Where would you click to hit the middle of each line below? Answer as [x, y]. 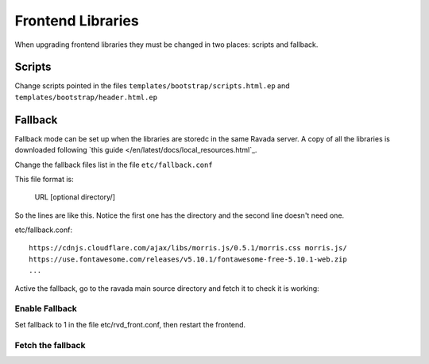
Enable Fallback [46, 308]
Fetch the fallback [50, 345]
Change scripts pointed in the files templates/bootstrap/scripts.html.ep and [152, 86]
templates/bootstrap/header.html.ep [86, 97]
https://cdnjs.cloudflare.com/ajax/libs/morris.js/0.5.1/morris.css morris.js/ [188, 248]
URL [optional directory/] [75, 197]
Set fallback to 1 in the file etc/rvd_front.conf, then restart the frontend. [130, 324]
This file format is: [44, 179]
